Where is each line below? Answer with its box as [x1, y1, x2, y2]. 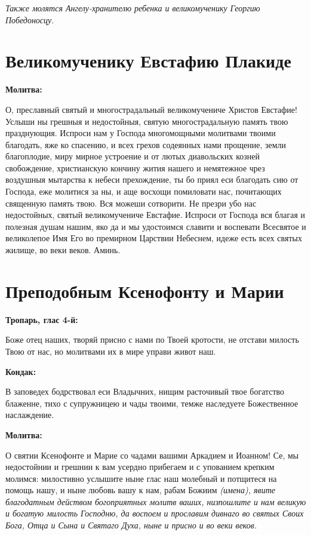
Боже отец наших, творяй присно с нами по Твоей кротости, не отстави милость [5, 333, 299, 346]
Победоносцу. [5, 13, 54, 26]
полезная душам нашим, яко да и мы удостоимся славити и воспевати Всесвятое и [5, 220, 306, 232]
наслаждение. [5, 408, 54, 421]
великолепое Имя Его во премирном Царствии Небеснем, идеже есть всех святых [5, 232, 302, 244]
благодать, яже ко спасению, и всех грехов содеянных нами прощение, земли [5, 138, 287, 150]
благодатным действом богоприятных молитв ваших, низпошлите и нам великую [5, 495, 306, 508]
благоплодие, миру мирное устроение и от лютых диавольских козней [5, 150, 260, 162]
